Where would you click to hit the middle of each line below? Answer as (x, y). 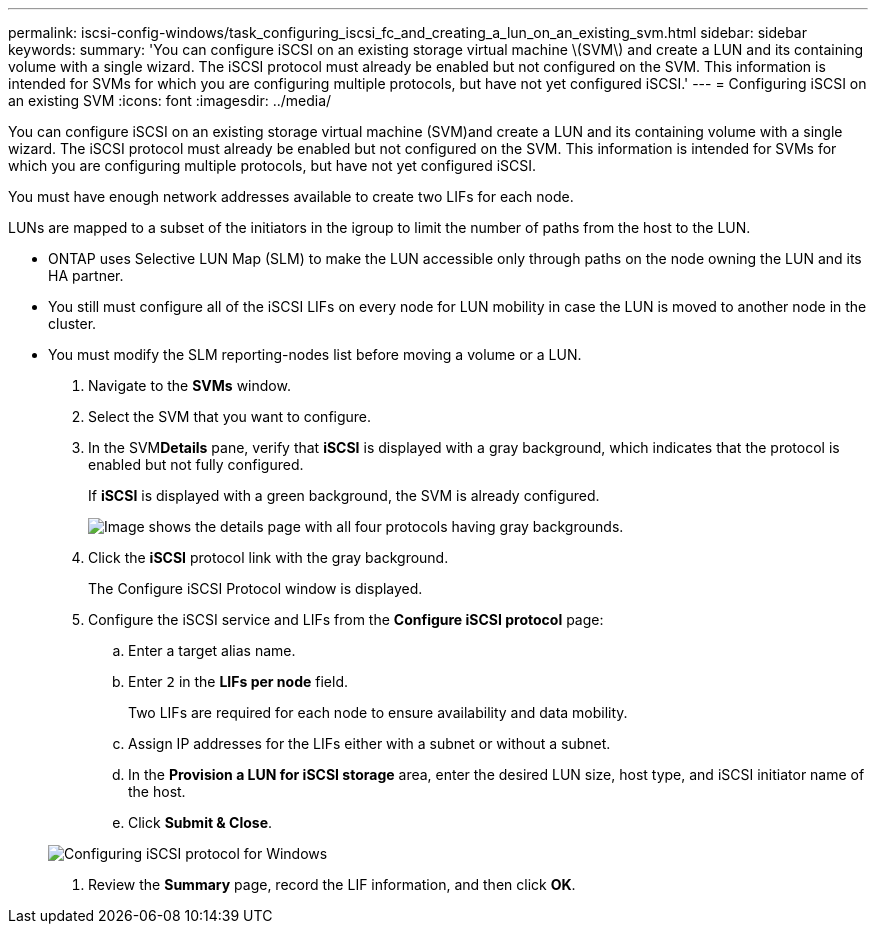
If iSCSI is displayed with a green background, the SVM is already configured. (344, 495)
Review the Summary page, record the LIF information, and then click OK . (332, 884)
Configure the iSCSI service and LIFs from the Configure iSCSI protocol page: (346, 619)
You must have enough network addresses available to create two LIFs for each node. (291, 196)
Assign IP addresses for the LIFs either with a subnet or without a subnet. (369, 743)
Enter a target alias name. (212, 650)
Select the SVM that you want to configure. (230, 416)
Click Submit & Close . (200, 822)
